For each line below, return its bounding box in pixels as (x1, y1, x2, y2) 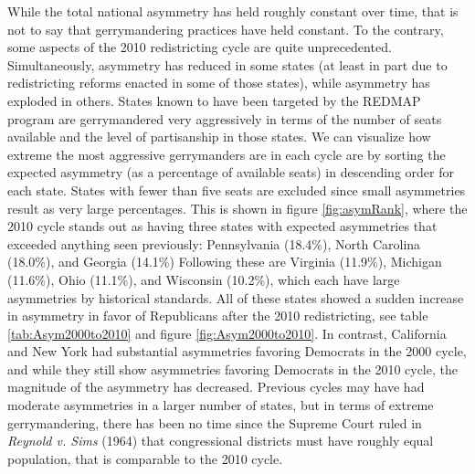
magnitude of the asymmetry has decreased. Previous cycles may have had (7, 377, 425, 396)
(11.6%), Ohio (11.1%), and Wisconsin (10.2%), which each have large (7, 269, 400, 289)
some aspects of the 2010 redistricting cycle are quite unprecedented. (7, 37, 392, 57)
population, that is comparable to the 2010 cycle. (7, 448, 283, 468)
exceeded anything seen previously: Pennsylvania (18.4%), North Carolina (7, 234, 421, 253)
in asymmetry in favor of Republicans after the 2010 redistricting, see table (7, 306, 428, 325)
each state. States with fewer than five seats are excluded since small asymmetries (7, 180, 466, 199)
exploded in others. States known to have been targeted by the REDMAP (7, 90, 421, 110)
